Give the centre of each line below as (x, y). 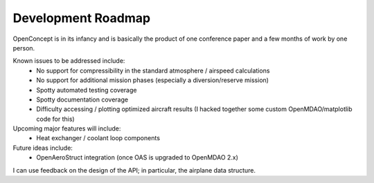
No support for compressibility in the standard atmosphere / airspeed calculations (153, 70)
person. (24, 48)
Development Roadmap (82, 18)
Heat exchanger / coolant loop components (98, 138)
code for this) (56, 119)
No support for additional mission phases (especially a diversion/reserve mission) (153, 80)
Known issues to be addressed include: (69, 61)
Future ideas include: (43, 148)
